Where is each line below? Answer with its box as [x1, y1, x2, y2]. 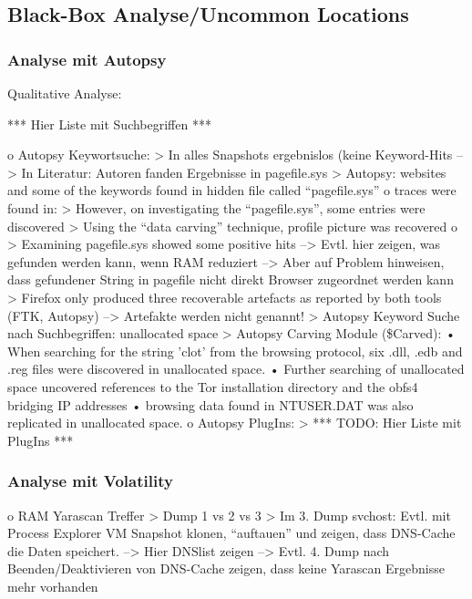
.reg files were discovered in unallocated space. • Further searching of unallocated [7, 359, 465, 378]
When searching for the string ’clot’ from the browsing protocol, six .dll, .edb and [7, 341, 463, 360]
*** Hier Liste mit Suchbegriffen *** [7, 114, 211, 133]
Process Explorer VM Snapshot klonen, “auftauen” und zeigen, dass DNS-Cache [7, 523, 456, 542]
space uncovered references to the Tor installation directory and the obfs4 [7, 377, 418, 396]
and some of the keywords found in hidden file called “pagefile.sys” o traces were [7, 181, 457, 200]
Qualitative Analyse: [7, 84, 122, 102]
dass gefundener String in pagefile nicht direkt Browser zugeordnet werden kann [7, 270, 454, 289]
